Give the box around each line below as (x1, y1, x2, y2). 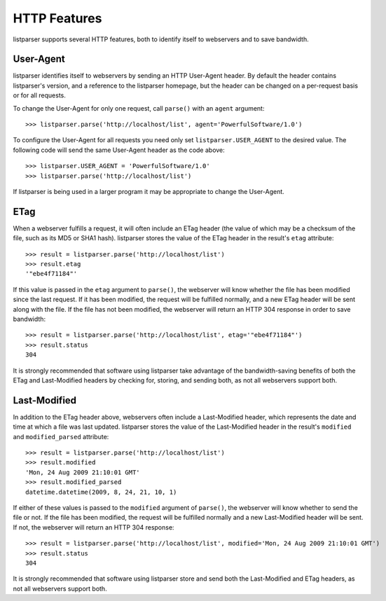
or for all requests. (13, 91, 67, 99)
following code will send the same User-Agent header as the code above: (13, 146, 226, 154)
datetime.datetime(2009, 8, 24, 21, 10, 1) (25, 488, 177, 496)
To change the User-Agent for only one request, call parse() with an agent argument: (13, 104, 265, 112)
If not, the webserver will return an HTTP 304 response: (13, 523, 174, 532)
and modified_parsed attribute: (13, 432, 109, 441)
